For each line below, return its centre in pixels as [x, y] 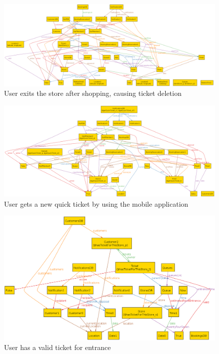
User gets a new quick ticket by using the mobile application [96, 203]
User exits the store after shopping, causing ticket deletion [93, 93]
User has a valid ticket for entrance [57, 347]
